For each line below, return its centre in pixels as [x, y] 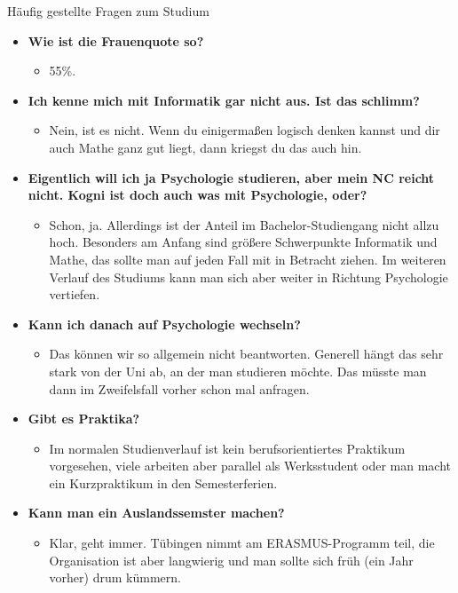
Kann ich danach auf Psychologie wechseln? [164, 324]
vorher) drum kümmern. [115, 577]
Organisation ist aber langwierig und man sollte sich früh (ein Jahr [231, 560]
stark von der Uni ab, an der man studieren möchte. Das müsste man [238, 371]
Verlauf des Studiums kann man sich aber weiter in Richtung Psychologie [249, 277]
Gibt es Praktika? [84, 419]
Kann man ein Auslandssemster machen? [156, 513]
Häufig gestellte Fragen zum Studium [108, 11]
